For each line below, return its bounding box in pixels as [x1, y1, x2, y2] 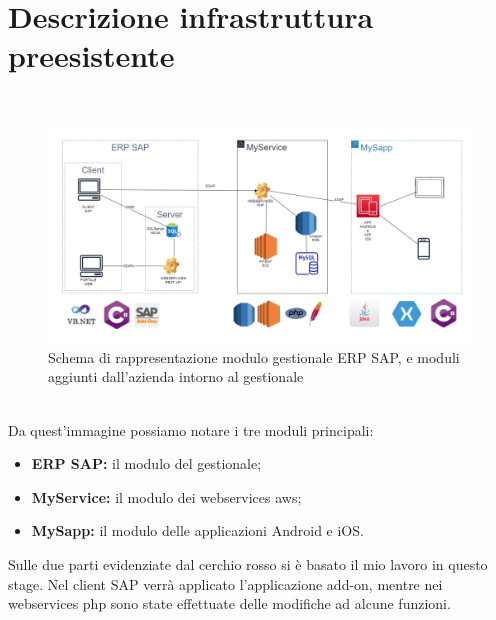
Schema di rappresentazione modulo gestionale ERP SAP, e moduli [48, 346, 460, 367]
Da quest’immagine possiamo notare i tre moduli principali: [8, 419, 374, 440]
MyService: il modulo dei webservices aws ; [31, 486, 302, 507]
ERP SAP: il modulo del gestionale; [31, 453, 262, 474]
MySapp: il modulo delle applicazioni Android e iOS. [31, 520, 364, 541]
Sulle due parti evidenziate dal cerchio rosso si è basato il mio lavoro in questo [8, 553, 488, 574]
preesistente [8, 35, 175, 76]
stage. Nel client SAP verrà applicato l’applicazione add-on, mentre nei [8, 573, 443, 594]
